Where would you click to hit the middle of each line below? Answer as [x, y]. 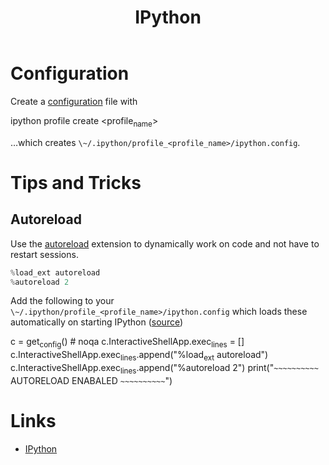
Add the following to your [62, 301]
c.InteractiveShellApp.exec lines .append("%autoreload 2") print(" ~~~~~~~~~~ [164, 369]
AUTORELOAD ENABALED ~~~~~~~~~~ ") [91, 380]
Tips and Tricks [76, 182]
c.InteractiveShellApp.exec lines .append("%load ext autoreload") [139, 356]
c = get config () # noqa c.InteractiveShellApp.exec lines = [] [127, 343]
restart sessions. [44, 254]
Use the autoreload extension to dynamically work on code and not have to [165, 243]
